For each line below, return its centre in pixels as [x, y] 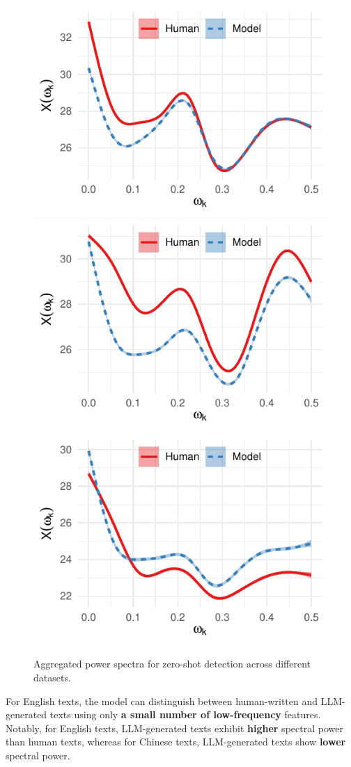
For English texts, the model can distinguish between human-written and [162, 701]
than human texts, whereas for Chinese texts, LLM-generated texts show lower [176, 742]
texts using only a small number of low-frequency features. [185, 714]
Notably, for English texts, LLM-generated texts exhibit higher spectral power [174, 728]
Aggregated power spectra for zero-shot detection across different [172, 664]
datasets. [52, 677]
